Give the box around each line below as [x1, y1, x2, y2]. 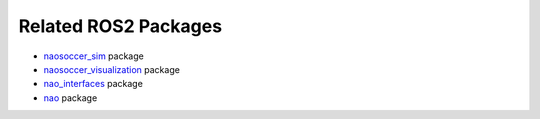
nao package [43, 91, 98, 104]
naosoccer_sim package [43, 50, 144, 62]
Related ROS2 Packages [18, 15, 223, 37]
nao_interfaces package [43, 78, 144, 90]
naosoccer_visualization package [43, 63, 180, 75]
